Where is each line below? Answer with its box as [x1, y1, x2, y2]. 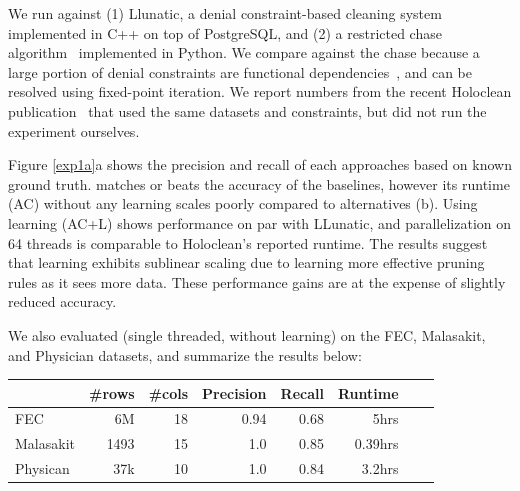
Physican [15, 458, 70, 479]
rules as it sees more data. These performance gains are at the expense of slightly [8, 271, 506, 292]
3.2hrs [361, 458, 399, 479]
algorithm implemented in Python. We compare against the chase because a [8, 42, 480, 63]
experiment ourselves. [8, 120, 140, 141]
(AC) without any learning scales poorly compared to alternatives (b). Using [8, 193, 478, 214]
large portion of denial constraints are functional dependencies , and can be [8, 61, 472, 82]
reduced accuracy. [8, 291, 117, 312]
